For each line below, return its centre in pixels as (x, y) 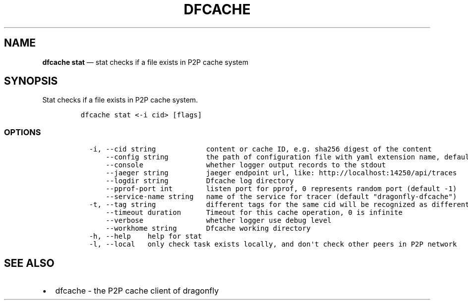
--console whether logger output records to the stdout (246, 165)
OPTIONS (23, 132)
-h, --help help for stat (146, 236)
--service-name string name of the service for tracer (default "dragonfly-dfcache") (281, 197)
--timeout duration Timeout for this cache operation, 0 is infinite (254, 213)
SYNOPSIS (31, 81)
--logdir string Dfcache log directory (200, 181)
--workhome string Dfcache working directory (208, 228)
